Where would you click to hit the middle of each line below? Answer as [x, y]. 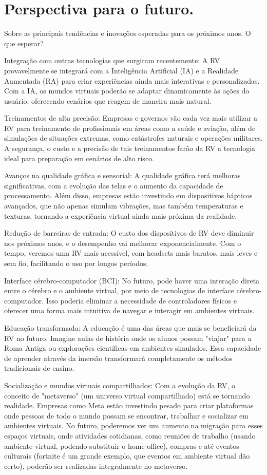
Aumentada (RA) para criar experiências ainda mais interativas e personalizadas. [132, 80]
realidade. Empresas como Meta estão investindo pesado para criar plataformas [129, 405]
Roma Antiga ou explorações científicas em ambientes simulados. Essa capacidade [133, 348]
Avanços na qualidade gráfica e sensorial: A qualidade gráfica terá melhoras [122, 175]
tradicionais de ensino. [39, 368]
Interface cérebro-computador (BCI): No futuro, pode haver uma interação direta [132, 280]
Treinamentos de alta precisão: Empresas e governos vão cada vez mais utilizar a [131, 118]
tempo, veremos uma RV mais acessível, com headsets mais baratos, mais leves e [131, 253]
